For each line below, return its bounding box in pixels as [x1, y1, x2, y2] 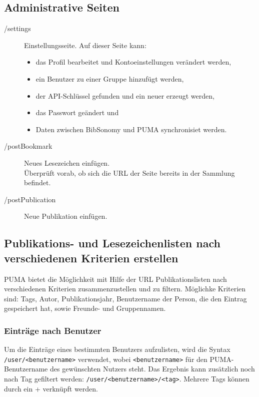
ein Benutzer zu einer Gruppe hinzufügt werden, [35, 73, 184, 84]
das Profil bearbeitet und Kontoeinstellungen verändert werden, [35, 57, 231, 67]
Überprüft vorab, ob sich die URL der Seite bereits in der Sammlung [24, 167, 235, 178]
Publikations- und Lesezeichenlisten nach [4, 235, 220, 251]
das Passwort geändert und [35, 107, 119, 118]
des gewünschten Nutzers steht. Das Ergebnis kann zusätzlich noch [49, 363, 255, 374]
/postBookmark [4, 141, 52, 151]
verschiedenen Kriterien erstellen [4, 250, 178, 265]
